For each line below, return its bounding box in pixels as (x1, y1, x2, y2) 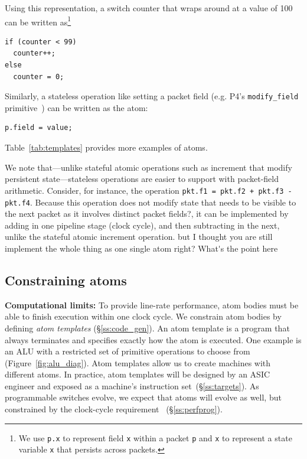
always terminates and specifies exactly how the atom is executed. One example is (5, 333, 302, 346)
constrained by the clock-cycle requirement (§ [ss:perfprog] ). (5, 403, 223, 415)
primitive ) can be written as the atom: (5, 101, 148, 113)
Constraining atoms (5, 271, 127, 289)
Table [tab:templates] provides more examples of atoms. (5, 141, 208, 154)
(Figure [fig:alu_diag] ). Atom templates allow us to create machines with (5, 356, 271, 369)
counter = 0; (13, 72, 64, 81)
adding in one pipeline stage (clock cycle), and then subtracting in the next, (5, 219, 280, 231)
